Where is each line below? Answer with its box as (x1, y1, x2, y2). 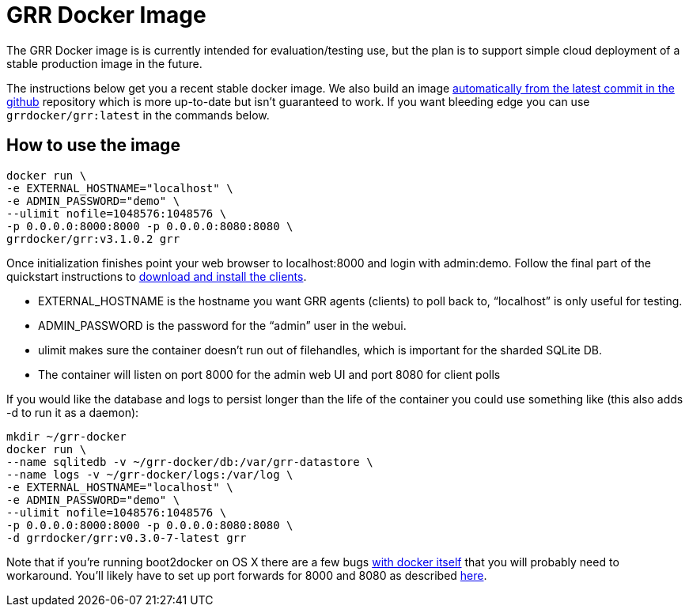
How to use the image (6, 135, 180, 156)
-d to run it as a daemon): (6, 405, 139, 419)
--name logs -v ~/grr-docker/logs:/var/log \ (6, 467, 293, 481)
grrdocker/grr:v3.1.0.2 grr (6, 232, 180, 245)
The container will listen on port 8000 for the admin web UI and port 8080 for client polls (38, 367, 501, 381)
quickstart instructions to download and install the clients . (6, 269, 307, 283)
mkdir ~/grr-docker (6, 429, 127, 443)
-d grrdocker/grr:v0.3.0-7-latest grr (6, 531, 247, 544)
